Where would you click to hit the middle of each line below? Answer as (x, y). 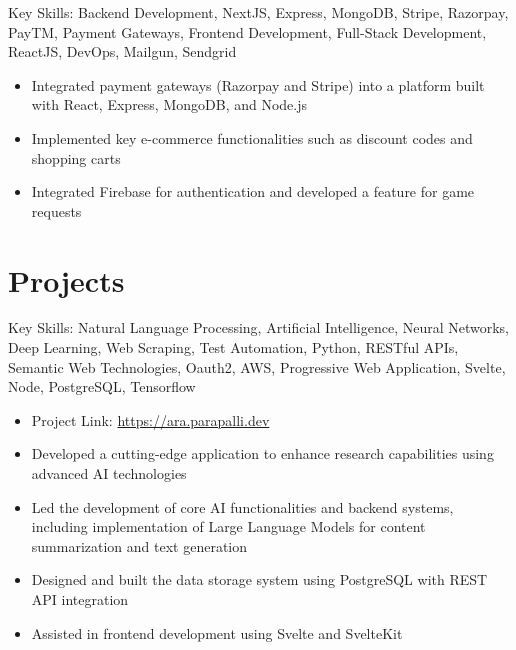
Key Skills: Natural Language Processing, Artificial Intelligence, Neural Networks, (259, 327)
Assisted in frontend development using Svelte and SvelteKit (217, 632)
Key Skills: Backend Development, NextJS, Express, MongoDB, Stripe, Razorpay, (258, 12)
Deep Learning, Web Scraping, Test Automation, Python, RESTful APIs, (233, 347)
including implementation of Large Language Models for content (228, 526)
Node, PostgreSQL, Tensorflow (102, 386)
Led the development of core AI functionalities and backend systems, (242, 506)
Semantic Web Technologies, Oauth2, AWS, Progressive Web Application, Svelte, (257, 366)
